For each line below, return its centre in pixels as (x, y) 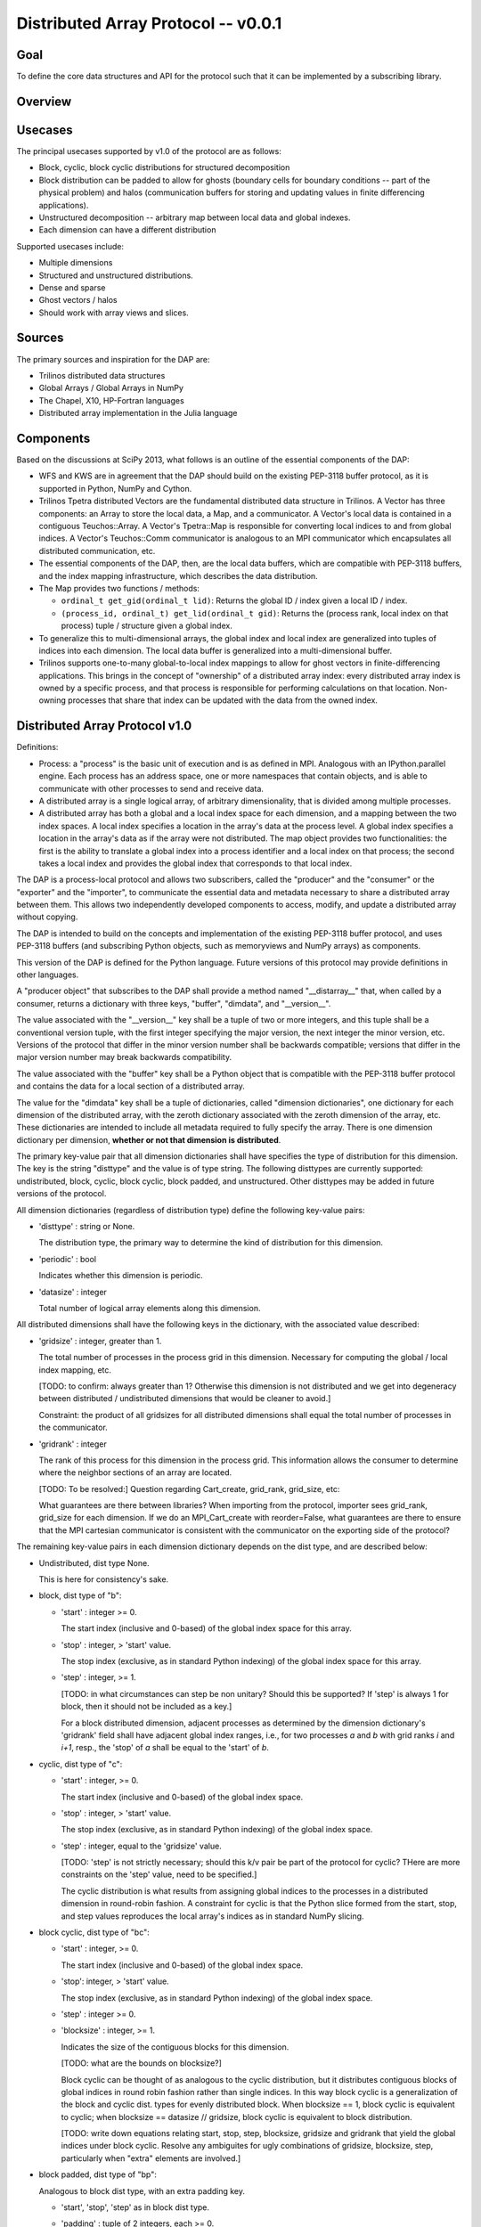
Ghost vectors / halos (78, 300)
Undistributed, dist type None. (94, 1562)
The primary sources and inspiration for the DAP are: (113, 359)
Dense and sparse (72, 287)
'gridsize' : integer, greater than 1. (100, 1341)
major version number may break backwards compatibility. (124, 1057)
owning (53, 700)
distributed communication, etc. (97, 551)
